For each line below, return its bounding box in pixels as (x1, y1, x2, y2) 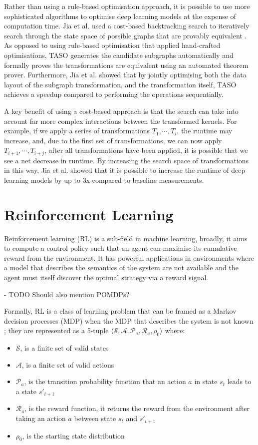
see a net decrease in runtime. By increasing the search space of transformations (4, 155, 249, 165)
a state (15, 386, 37, 396)
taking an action (15, 413, 66, 424)
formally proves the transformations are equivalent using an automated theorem (4, 59, 249, 70)
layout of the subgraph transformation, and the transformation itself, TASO (4, 79, 237, 89)
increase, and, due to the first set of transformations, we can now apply (4, 135, 222, 145)
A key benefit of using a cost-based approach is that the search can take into (4, 105, 239, 116)
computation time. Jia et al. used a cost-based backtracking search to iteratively (4, 20, 250, 31)
